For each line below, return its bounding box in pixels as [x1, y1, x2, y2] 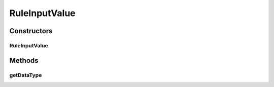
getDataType [9, 71, 42, 78]
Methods [9, 56, 39, 65]
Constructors [9, 27, 53, 35]
